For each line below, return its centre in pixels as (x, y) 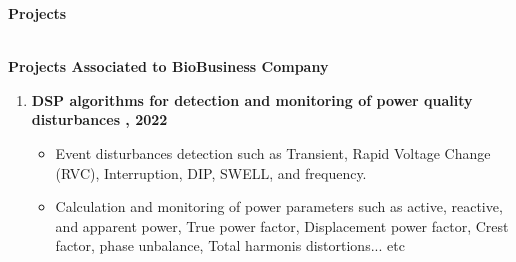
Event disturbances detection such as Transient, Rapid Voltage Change (273, 152)
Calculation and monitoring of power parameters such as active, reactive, (279, 206)
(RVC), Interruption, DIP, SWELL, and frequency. (211, 172)
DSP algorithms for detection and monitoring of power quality (252, 99)
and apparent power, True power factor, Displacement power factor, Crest (282, 225)
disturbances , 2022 (99, 119)
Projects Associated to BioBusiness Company (168, 66)
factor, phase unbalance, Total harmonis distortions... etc (230, 245)
